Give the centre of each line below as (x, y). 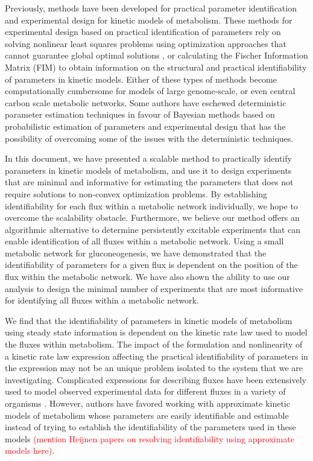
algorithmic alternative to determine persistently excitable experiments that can (153, 229)
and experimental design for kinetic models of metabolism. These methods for (149, 20)
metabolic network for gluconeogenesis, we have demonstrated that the (136, 253)
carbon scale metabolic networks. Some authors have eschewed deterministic (146, 102)
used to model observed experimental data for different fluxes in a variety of (145, 391)
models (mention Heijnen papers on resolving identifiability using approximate (150, 438)
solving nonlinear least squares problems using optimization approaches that (146, 43)
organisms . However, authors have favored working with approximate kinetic (147, 403)
